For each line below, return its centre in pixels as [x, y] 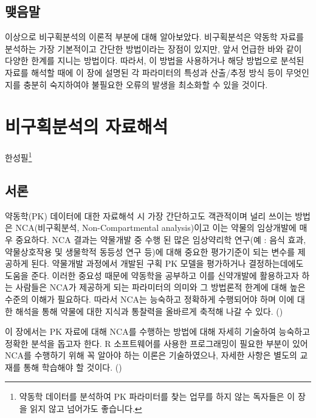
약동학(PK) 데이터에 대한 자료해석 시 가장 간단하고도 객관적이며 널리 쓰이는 [149, 215]
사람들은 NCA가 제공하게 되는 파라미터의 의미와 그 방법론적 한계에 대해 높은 [160, 287]
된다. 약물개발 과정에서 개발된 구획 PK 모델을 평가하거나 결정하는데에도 [167, 263]
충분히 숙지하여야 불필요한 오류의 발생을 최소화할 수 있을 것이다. [146, 84]
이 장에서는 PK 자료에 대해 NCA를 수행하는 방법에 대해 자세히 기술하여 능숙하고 [158, 331]
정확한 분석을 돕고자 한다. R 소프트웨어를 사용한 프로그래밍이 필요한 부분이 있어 [156, 343]
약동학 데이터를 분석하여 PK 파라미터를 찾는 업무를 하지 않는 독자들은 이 [157, 396]
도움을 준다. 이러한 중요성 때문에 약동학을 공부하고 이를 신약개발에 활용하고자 [152, 275]
